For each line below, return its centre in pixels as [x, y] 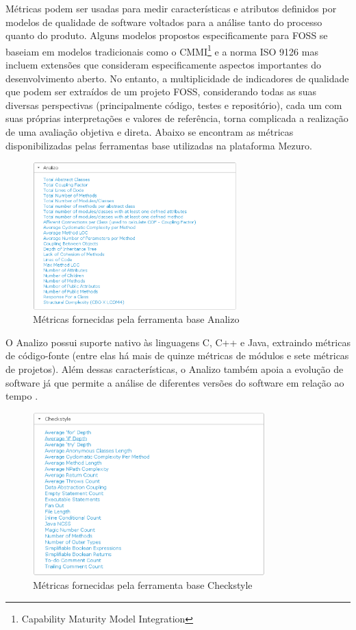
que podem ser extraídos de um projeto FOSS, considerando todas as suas [161, 92]
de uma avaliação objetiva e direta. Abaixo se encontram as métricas [150, 132]
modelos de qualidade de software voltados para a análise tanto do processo [164, 22]
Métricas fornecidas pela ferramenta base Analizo [136, 319]
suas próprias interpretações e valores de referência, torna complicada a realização [177, 118]
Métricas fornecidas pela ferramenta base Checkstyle [143, 585]
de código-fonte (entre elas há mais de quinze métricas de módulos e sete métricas [177, 355]
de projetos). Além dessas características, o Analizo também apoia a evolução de [175, 368]
